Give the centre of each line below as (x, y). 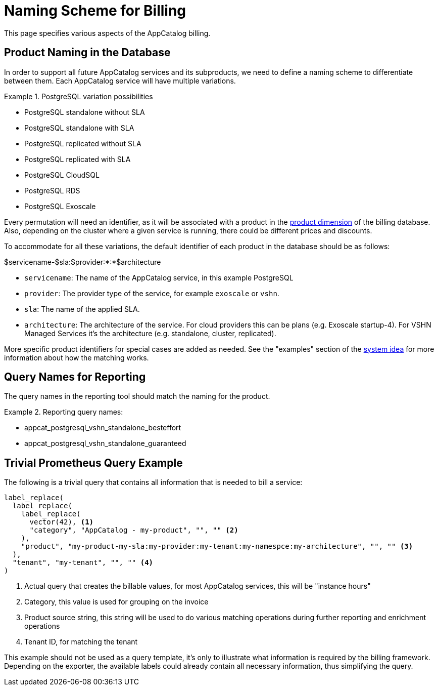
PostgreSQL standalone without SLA (85, 112)
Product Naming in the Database (87, 53)
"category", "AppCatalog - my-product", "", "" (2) (134, 530)
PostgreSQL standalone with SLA (79, 128)
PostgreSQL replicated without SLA (83, 143)
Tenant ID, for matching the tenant (81, 642)
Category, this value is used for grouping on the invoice (116, 602)
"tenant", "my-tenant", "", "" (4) (83, 563)
